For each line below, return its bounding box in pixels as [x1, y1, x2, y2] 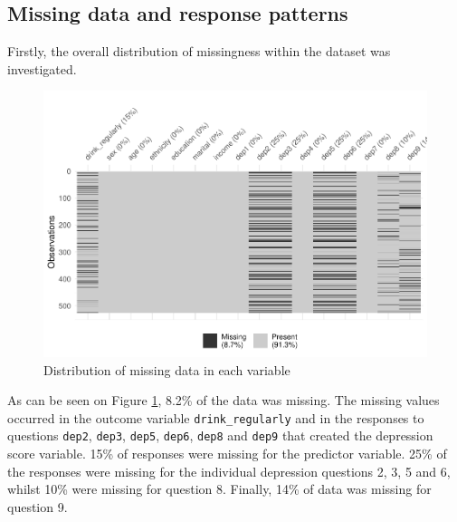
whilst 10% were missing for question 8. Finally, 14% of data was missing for [7, 479, 432, 498]
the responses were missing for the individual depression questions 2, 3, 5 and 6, [7, 461, 451, 480]
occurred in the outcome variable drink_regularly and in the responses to [7, 408, 424, 427]
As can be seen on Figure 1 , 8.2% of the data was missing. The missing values [7, 391, 440, 410]
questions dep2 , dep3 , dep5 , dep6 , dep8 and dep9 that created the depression [7, 426, 433, 445]
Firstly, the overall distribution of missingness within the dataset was [7, 42, 391, 61]
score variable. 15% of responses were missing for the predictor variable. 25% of [7, 444, 447, 463]
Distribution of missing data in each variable [43, 360, 290, 379]
